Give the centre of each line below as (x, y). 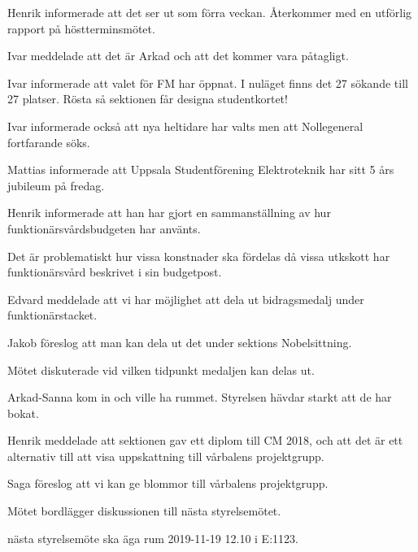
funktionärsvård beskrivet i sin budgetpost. (115, 272)
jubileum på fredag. (56, 185)
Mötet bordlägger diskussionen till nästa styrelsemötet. (144, 511)
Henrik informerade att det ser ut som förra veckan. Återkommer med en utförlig (210, 12)
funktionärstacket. (52, 315)
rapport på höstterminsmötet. (81, 28)
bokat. (23, 413)
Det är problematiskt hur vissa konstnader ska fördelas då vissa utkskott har (199, 256)
